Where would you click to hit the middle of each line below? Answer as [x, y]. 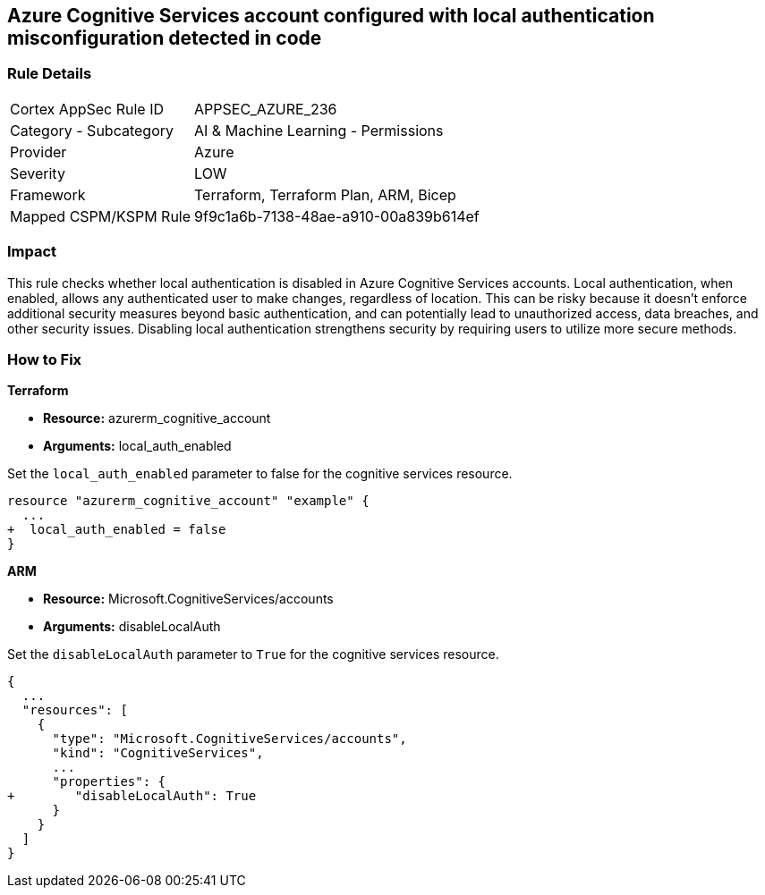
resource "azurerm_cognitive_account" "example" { [188, 501]
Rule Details [50, 74]
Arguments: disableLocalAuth [132, 627]
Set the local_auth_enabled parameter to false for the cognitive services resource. [260, 474]
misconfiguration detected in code [165, 38]
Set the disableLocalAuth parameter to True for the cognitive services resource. [253, 654]
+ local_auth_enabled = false [117, 530]
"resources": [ [75, 710]
